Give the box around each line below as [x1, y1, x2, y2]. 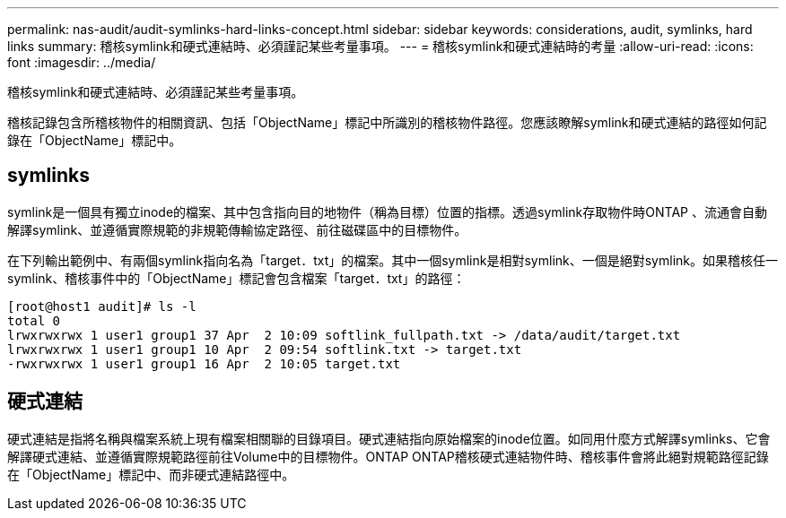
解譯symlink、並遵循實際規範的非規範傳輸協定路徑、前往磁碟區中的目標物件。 [7, 221, 467, 237]
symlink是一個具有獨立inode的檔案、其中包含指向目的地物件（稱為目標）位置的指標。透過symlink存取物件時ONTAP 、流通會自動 [7, 203, 767, 220]
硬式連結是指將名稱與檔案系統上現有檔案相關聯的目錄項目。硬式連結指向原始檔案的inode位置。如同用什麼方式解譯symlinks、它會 [7, 430, 771, 446]
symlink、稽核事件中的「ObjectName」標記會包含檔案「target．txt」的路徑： [7, 270, 466, 286]
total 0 [7, 313, 61, 328]
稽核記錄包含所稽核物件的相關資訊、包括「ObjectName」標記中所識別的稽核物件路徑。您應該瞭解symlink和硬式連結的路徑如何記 [7, 115, 767, 130]
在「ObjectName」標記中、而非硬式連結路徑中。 [7, 466, 295, 482]
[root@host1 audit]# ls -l [7, 298, 196, 314]
